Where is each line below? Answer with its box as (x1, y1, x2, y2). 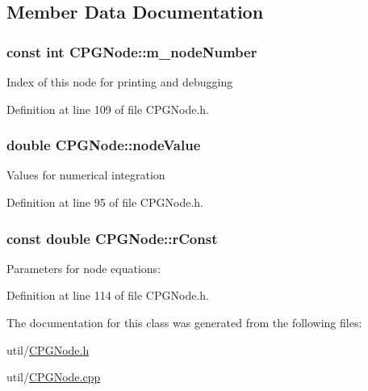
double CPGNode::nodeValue (6, 135, 201, 155)
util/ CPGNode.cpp (6, 368, 101, 385)
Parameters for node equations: (6, 259, 161, 276)
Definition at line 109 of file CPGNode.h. (6, 100, 209, 117)
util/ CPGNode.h (6, 341, 90, 358)
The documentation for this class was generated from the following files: (6, 314, 362, 330)
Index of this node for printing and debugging (6, 74, 233, 90)
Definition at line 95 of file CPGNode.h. (6, 194, 203, 210)
